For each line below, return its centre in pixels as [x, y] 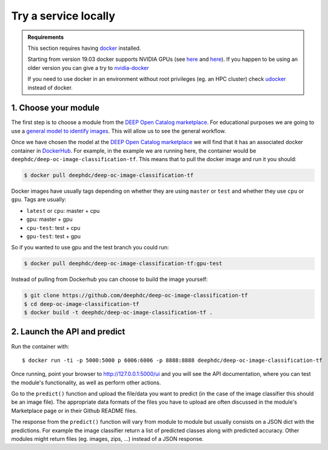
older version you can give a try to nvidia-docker [89, 67]
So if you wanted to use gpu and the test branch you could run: [90, 247]
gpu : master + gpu [49, 220]
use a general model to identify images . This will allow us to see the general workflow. [119, 131]
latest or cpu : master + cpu [63, 210]
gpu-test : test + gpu [54, 236]
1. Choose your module [55, 108]
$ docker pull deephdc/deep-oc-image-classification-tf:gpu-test [123, 264]
